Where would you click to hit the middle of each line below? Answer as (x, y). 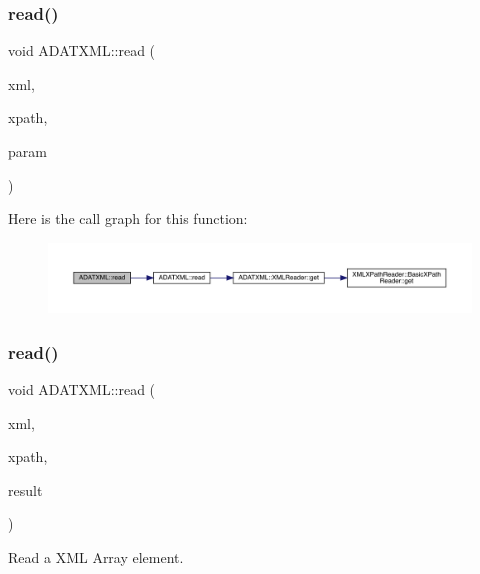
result (25, 489)
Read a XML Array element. (96, 556)
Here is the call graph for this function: (128, 218)
